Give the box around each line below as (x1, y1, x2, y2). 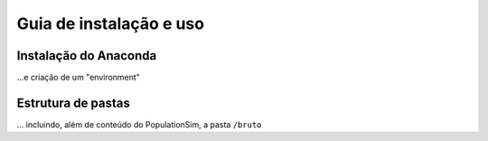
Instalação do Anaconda (16, 48, 157, 63)
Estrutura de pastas (16, 95, 130, 110)
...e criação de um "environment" (16, 72, 140, 83)
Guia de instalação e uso (16, 14, 205, 33)
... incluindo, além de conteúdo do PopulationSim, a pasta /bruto (16, 118, 262, 130)
